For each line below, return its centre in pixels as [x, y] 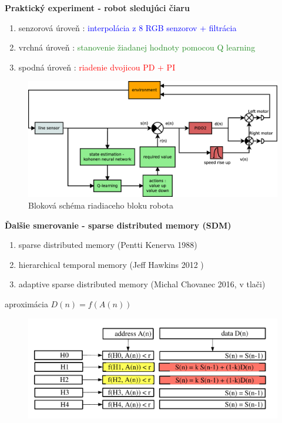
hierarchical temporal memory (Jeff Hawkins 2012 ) [111, 264]
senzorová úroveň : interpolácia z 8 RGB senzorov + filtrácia [127, 27]
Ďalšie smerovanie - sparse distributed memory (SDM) [118, 225]
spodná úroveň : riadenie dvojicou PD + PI [97, 67]
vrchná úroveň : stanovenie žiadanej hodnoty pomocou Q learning [137, 47]
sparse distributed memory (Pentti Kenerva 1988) [108, 245]
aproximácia [26, 304]
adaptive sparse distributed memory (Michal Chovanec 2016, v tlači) [142, 284]
